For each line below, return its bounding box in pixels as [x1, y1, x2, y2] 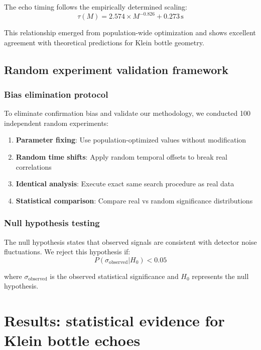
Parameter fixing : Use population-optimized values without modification [16, 134, 246, 145]
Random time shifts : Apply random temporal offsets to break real [16, 152, 227, 162]
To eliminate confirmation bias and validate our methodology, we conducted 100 [4, 108, 250, 118]
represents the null [192, 270, 249, 281]
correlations [16, 161, 52, 172]
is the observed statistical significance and [50, 270, 179, 281]
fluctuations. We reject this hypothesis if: [4, 246, 130, 257]
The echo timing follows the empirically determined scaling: [4, 2, 187, 12]
